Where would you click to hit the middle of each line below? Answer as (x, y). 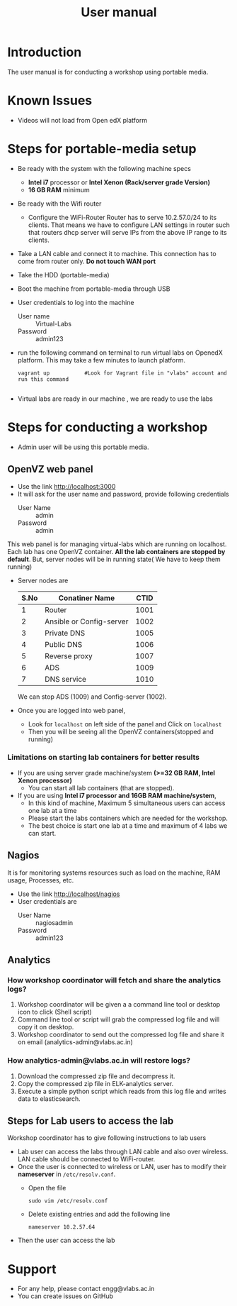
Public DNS (64, 644)
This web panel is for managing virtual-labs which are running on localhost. (117, 544)
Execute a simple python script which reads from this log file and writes (122, 1091)
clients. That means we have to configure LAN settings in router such (129, 225)
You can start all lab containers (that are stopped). (101, 787)
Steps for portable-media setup (102, 149)
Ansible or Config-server (87, 621)
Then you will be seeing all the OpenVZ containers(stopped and (121, 731)
